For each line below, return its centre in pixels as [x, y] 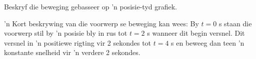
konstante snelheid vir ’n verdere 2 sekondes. [72, 52]
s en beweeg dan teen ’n [208, 42]
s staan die [235, 23]
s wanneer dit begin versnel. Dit [196, 33]
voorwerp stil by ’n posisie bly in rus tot [66, 33]
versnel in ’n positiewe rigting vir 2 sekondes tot [78, 42]
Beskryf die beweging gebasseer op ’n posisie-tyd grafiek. [91, 6]
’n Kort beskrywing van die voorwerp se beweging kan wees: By [101, 23]
